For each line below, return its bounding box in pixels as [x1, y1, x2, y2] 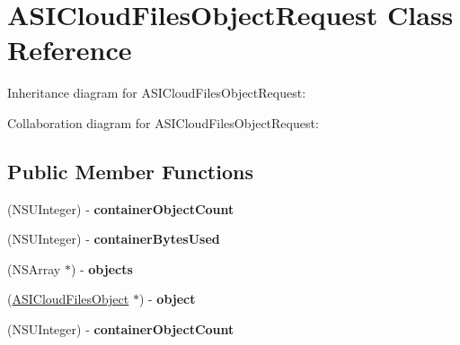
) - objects [70, 259, 133, 278]
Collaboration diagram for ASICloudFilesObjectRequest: [7, 113, 319, 132]
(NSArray [7, 259, 61, 278]
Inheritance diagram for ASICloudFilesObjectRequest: [7, 83, 306, 102]
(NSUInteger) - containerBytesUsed [7, 229, 220, 248]
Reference [7, 31, 132, 68]
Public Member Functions [7, 157, 253, 185]
